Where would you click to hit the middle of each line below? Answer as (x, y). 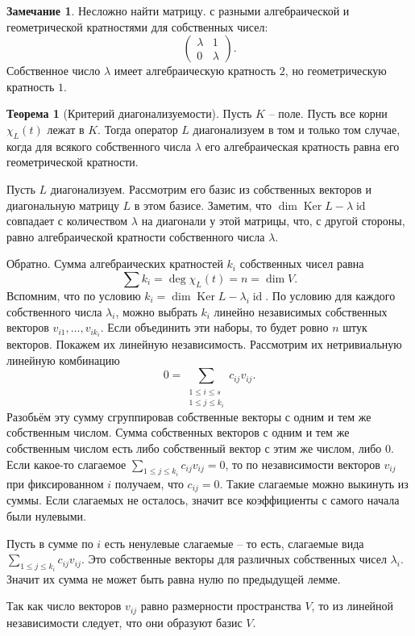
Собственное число (54, 71)
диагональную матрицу (63, 205)
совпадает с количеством (67, 221)
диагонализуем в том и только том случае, (297, 129)
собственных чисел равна (302, 264)
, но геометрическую (336, 71)
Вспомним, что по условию (74, 295)
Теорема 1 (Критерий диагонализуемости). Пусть (129, 113)
